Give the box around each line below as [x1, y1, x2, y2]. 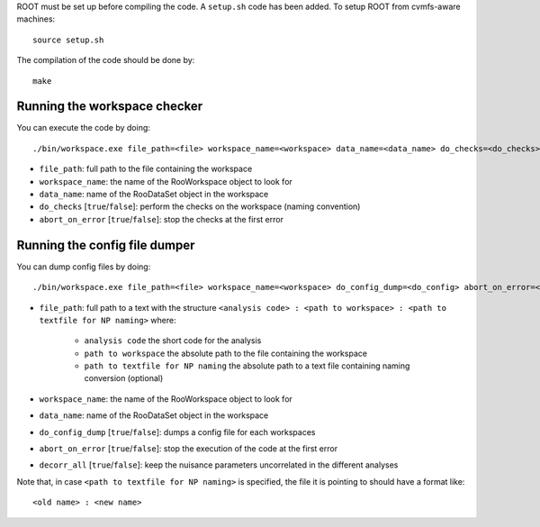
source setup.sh [32, 34, 104, 45]
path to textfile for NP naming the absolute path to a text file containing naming [84, 360, 410, 371]
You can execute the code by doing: [16, 123, 150, 133]
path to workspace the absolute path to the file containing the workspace [84, 348, 368, 359]
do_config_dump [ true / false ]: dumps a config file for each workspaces [39, 426, 316, 437]
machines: [16, 14, 56, 24]
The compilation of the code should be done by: [16, 55, 195, 66]
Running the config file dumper [16, 237, 195, 252]
